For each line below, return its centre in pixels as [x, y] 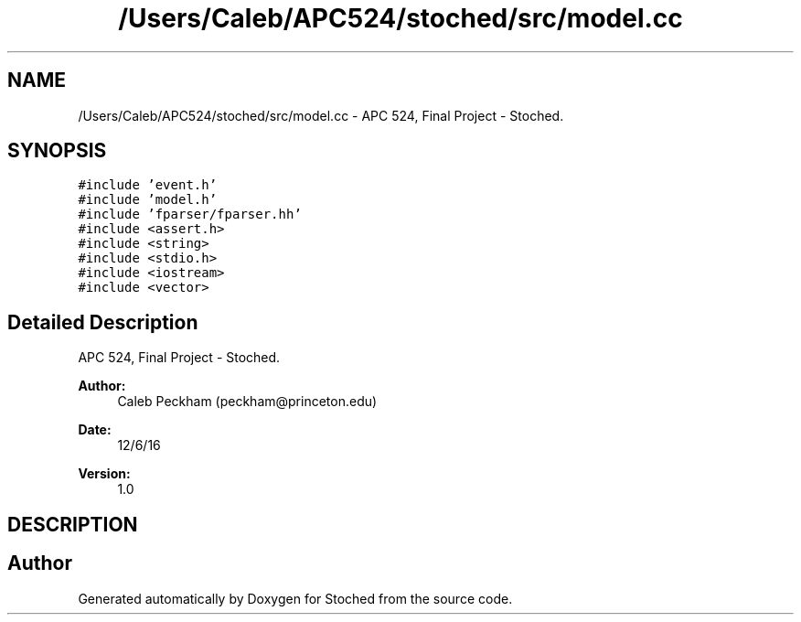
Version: [104, 474]
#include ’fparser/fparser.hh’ [190, 214]
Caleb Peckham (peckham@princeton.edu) [247, 402]
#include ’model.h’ [148, 200]
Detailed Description [103, 322]
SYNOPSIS [57, 151]
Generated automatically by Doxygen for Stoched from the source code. [295, 598]
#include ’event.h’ [148, 185]
